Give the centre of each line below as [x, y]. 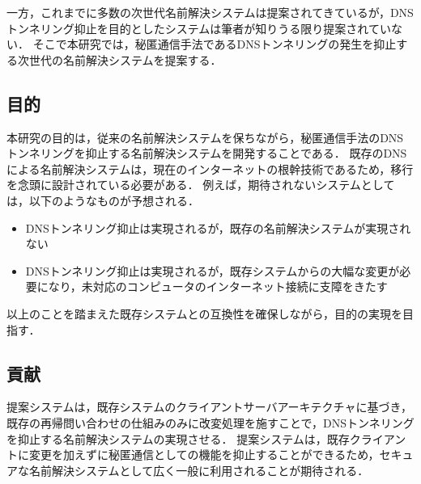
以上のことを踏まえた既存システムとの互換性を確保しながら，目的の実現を [205, 313]
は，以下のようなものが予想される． [103, 200]
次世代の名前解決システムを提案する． [119, 59]
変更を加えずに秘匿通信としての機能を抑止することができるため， [204, 455]
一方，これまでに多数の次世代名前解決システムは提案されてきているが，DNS [210, 12]
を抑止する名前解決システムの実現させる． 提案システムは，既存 [178, 438]
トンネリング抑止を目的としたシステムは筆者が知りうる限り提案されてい [199, 28]
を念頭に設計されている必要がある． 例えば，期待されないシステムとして [201, 185]
